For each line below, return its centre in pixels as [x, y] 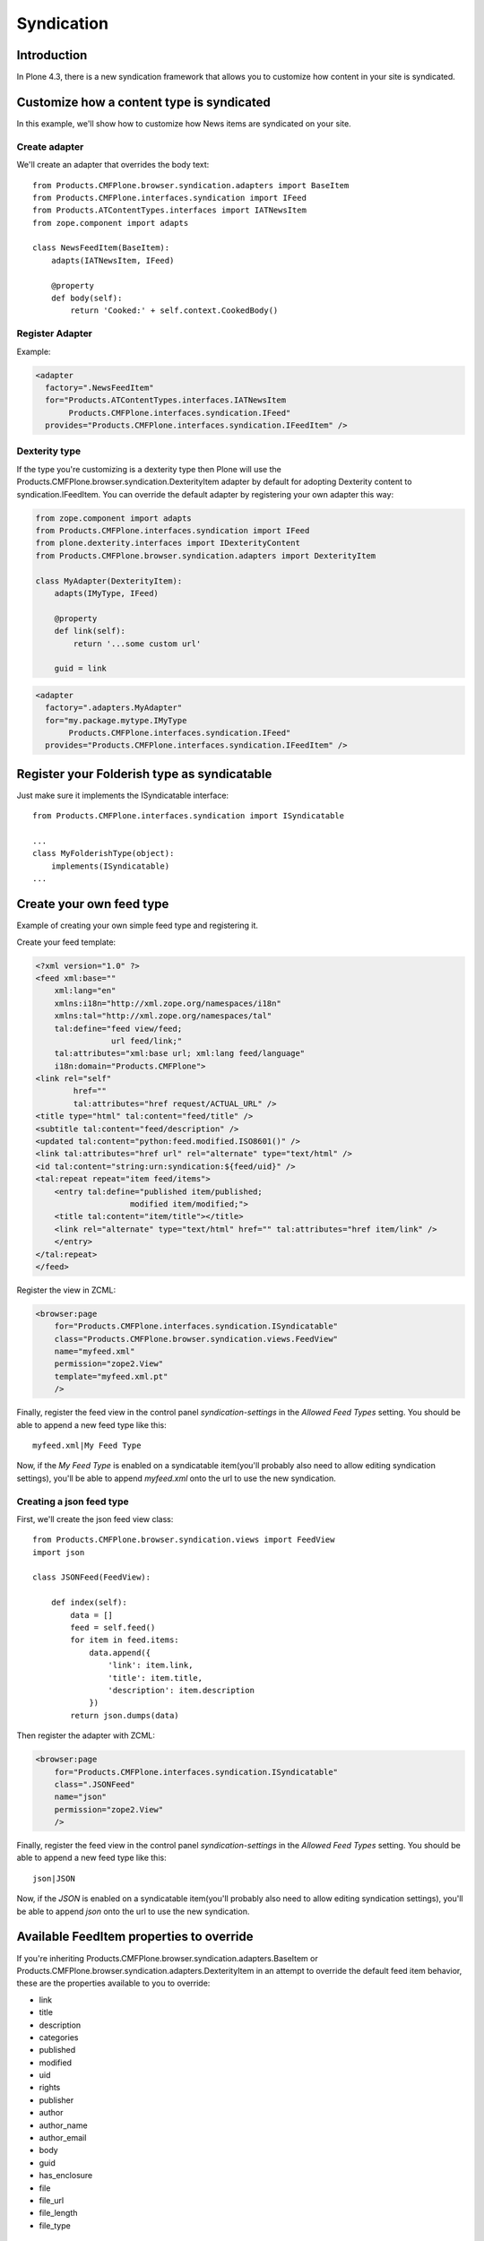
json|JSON [54, 1878]
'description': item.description [181, 1690]
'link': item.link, [151, 1666]
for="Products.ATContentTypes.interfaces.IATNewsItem [166, 400]
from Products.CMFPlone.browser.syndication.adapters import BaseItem [191, 185]
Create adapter [50, 146]
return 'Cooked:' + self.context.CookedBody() [174, 311]
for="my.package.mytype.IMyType [116, 720]
